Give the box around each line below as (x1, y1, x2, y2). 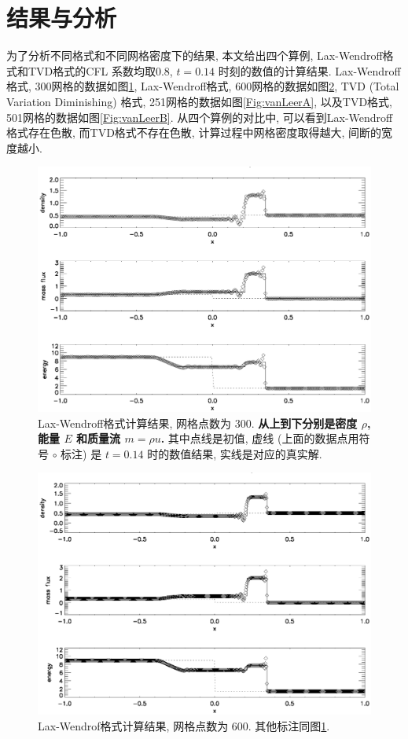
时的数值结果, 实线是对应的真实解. (147, 445, 322, 461)
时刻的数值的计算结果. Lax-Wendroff (218, 62, 401, 79)
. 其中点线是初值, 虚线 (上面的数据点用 (160, 430, 359, 447)
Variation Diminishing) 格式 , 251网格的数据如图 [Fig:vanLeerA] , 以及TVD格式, (6, 93, 392, 109)
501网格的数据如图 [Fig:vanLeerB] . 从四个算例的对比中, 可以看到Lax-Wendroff (6, 108, 393, 125)
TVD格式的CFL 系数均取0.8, (28, 62, 173, 79)
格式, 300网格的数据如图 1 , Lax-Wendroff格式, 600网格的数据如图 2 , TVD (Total (6, 78, 399, 94)
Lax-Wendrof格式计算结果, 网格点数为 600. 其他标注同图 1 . (38, 717, 330, 733)
